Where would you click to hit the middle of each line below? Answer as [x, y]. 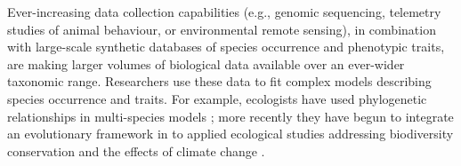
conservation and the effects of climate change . [136, 150]
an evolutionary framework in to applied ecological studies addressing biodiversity [230, 134]
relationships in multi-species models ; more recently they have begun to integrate [230, 116]
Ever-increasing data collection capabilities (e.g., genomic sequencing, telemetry [224, 12]
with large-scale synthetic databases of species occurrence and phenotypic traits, [226, 47]
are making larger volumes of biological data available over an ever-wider [206, 63]
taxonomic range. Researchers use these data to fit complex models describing [219, 81]
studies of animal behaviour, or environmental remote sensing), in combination [222, 29]
